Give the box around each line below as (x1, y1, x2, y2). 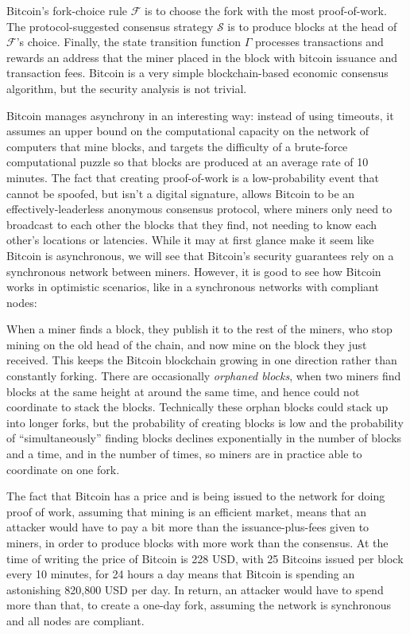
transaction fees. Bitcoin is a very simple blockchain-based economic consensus (6, 64, 389, 81)
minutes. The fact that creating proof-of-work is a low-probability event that (6, 169, 379, 185)
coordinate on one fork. (6, 461, 120, 477)
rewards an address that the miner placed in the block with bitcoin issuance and (6, 49, 398, 65)
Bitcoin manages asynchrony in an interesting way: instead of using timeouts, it (6, 107, 394, 123)
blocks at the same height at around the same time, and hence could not (6, 383, 360, 399)
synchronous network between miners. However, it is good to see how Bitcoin (6, 263, 381, 279)
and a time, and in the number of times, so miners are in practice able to (6, 445, 362, 462)
